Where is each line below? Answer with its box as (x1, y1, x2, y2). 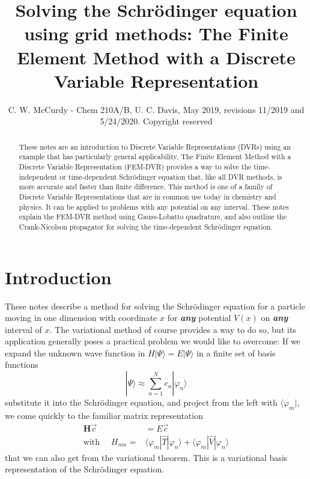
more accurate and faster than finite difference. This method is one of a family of (19, 182, 273, 192)
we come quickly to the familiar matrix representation (5, 409, 203, 421)
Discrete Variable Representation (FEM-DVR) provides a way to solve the (19, 161, 252, 171)
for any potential (167, 311, 231, 324)
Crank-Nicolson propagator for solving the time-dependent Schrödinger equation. (19, 221, 273, 231)
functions (5, 358, 38, 371)
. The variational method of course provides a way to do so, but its (49, 323, 296, 335)
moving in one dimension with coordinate (5, 311, 157, 324)
